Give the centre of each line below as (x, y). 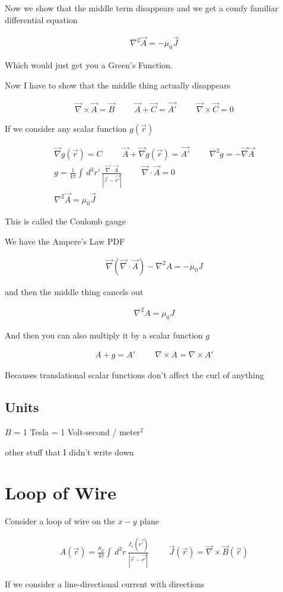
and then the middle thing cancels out (74, 291)
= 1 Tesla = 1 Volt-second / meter (77, 431)
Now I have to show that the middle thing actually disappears (118, 85)
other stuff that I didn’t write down (69, 452)
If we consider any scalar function (66, 128)
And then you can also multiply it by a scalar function (104, 335)
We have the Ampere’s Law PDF (65, 241)
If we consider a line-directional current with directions (105, 583)
